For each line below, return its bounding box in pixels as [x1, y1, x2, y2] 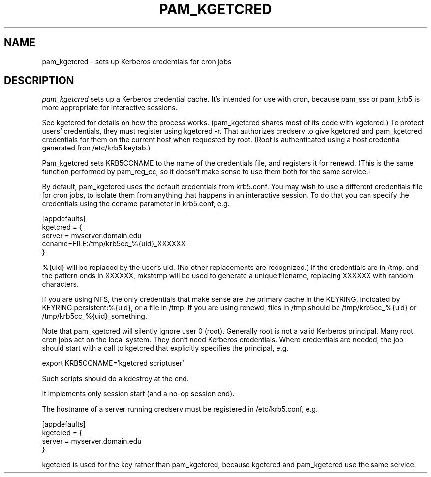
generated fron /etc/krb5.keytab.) [42, 144, 151, 152]
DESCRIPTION [4, 74, 74, 87]
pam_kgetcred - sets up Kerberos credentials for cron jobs [42, 57, 232, 66]
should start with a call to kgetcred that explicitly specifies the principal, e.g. [42, 344, 289, 353]
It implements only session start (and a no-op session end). [42, 389, 235, 398]
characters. [42, 280, 79, 289]
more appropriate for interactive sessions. [42, 103, 178, 112]
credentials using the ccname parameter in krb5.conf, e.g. [42, 199, 230, 208]
